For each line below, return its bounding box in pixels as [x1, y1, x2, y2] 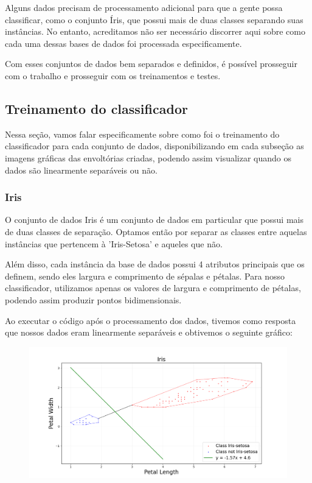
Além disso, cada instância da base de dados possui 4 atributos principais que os [5, 258, 305, 270]
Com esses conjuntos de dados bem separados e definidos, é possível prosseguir [5, 57, 297, 70]
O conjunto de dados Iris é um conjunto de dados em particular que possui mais [5, 213, 303, 226]
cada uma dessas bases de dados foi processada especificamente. [5, 37, 242, 49]
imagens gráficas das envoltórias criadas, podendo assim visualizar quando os [5, 151, 292, 164]
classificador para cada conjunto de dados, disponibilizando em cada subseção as [5, 139, 304, 152]
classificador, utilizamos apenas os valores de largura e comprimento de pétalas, [5, 281, 301, 294]
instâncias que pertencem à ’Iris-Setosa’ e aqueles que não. [5, 237, 223, 250]
